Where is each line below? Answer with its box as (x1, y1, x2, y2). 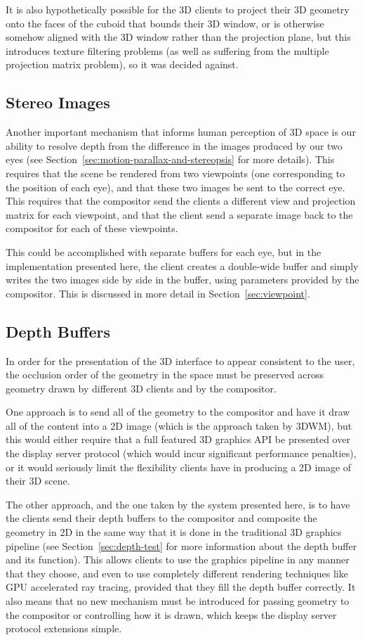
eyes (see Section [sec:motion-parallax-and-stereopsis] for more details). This (6, 152, 335, 167)
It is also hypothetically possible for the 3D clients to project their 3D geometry (6, 2, 350, 16)
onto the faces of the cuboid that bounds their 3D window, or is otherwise (6, 15, 324, 30)
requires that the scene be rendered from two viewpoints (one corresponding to (6, 165, 345, 180)
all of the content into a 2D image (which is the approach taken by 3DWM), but (6, 418, 352, 433)
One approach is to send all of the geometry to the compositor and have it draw (6, 404, 350, 419)
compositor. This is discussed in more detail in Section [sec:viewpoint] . (6, 286, 310, 300)
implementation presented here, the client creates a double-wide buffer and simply (6, 258, 359, 273)
